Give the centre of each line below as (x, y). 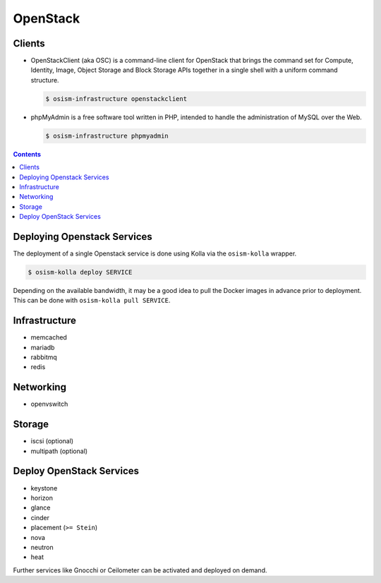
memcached (49, 337)
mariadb (43, 347)
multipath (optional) (59, 451)
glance (41, 507)
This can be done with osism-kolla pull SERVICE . (92, 301)
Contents (27, 154)
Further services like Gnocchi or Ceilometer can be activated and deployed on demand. (140, 570)
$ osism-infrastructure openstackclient (116, 98)
